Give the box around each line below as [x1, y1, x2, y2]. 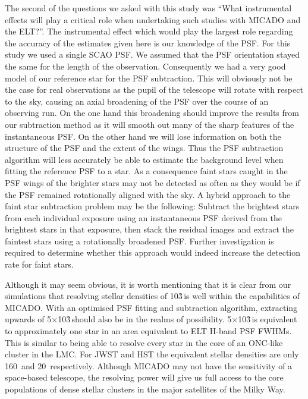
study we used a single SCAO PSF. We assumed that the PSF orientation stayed [5, 48, 300, 61]
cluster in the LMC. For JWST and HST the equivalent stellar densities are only [5, 348, 299, 360]
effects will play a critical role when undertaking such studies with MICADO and [5, 13, 301, 26]
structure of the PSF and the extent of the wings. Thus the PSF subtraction [5, 142, 284, 154]
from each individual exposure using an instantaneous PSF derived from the [5, 211, 282, 224]
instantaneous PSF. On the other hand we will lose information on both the [5, 130, 281, 142]
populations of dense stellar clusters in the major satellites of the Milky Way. [5, 383, 285, 395]
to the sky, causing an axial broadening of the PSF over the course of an [5, 95, 269, 107]
